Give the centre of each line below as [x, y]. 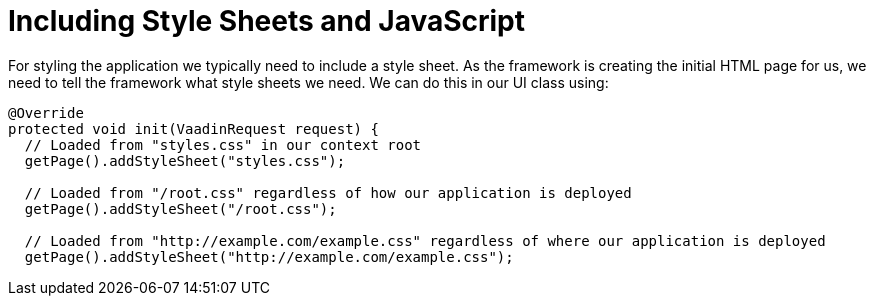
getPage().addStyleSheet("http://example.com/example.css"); [269, 256]
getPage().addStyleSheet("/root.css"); [180, 208]
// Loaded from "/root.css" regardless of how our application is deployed [328, 192]
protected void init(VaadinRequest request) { [193, 128]
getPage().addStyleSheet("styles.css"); [185, 160]
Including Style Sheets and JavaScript [267, 21]
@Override [46, 112]
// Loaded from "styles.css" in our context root [223, 144]
